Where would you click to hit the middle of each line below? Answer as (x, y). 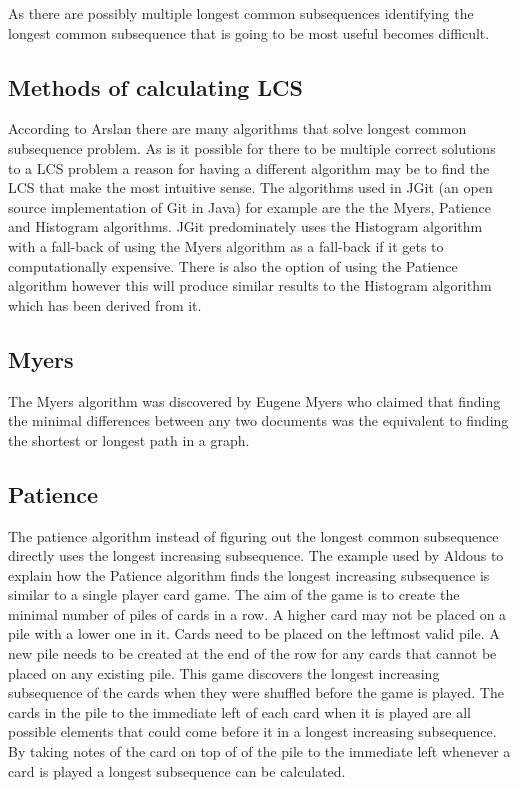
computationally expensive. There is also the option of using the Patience (233, 265)
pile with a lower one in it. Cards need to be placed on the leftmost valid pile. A (254, 633)
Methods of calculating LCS (155, 86)
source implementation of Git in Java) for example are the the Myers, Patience (249, 206)
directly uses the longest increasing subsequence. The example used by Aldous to (256, 555)
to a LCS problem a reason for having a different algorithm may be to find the (249, 167)
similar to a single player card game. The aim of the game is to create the (234, 594)
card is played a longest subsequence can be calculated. (177, 770)
